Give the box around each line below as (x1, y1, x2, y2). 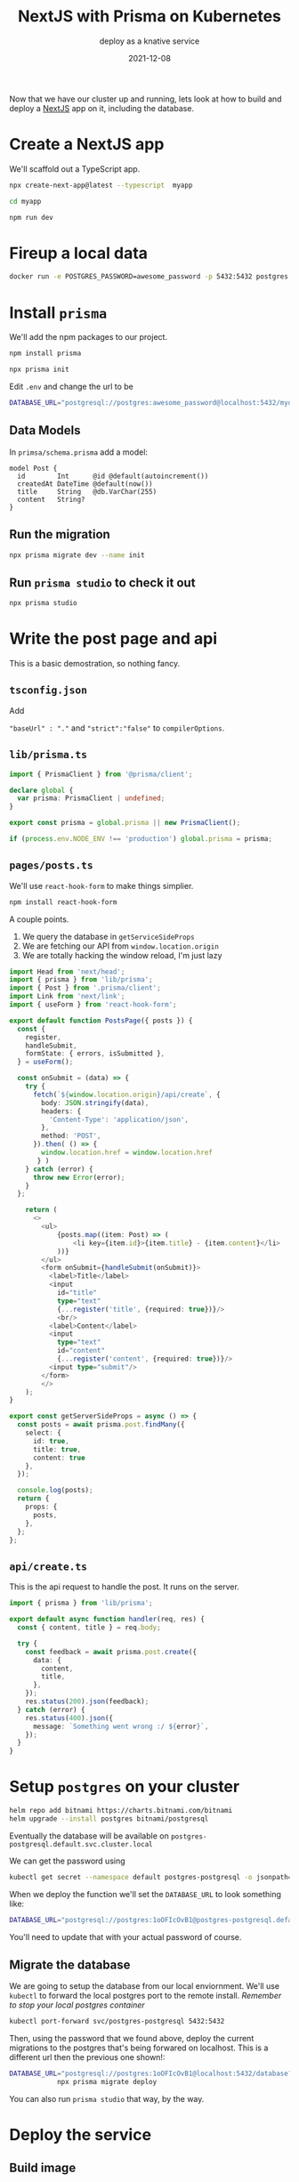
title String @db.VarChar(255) (17, 487, 158, 496)
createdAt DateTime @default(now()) (17, 479, 153, 489)
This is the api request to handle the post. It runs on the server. (9, 1581, 240, 1592)
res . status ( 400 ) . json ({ (25, 1713, 114, 1723)
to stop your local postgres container (9, 2000, 145, 2010)
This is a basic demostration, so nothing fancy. (9, 659, 181, 668)
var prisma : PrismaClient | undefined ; (17, 794, 166, 803)
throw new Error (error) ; (32, 1173, 125, 1182)
